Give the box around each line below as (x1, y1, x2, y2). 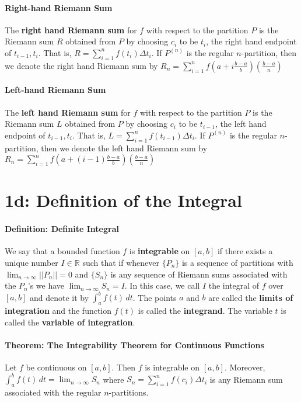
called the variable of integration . (5, 316, 135, 328)
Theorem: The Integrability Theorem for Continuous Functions (5, 338, 264, 351)
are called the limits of (208, 291, 293, 303)
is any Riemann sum (209, 373, 283, 385)
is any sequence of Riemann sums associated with (110, 268, 288, 280)
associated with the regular (5, 386, 101, 398)
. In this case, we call (124, 279, 200, 292)
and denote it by (29, 291, 89, 303)
